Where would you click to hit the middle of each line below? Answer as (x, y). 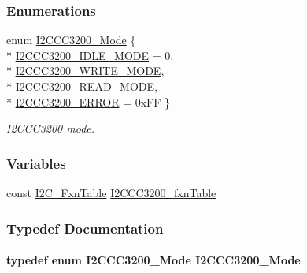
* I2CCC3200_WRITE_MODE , (85, 71)
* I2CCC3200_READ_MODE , (82, 86)
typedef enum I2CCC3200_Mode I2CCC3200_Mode (153, 260)
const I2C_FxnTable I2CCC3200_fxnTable (111, 193)
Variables (36, 163)
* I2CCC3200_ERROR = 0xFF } (89, 101)
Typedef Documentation (85, 228)
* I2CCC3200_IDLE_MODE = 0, (90, 55)
